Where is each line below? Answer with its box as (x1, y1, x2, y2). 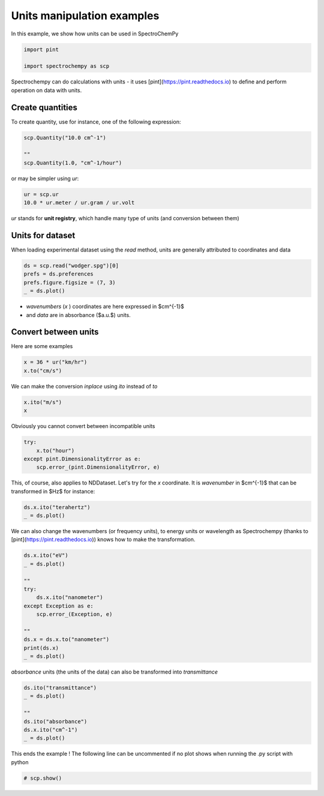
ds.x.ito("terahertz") (23, 504, 91, 510)
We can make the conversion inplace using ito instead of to (11, 382, 158, 390)
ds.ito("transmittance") (23, 684, 97, 692)
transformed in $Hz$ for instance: (11, 487, 95, 495)
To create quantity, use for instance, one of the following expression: (11, 118, 181, 125)
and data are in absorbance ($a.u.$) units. (26, 311, 131, 318)
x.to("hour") (36, 447, 75, 454)
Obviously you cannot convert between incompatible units (11, 423, 155, 430)
